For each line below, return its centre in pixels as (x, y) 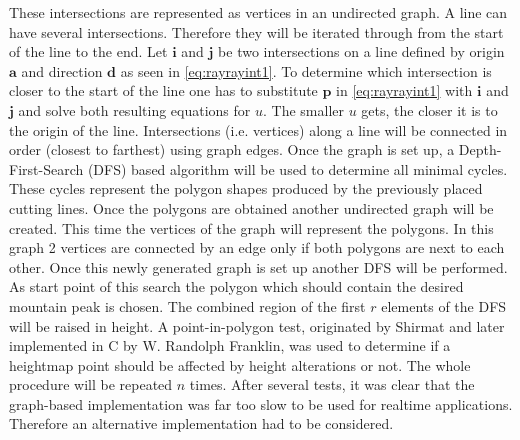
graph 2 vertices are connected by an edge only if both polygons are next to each (257, 247)
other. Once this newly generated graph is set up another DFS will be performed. (258, 266)
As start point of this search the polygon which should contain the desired (236, 286)
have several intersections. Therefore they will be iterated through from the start (256, 31)
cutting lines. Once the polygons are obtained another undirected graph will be (251, 207)
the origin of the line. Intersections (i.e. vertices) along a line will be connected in (258, 129)
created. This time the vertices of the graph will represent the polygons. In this (251, 227)
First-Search (46, 168)
